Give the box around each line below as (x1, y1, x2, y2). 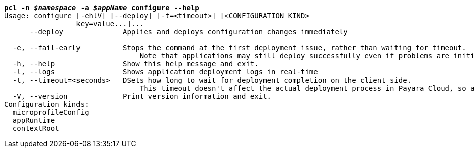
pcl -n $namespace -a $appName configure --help (4, 4, 199, 12)
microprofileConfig (12, 108, 89, 116)
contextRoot (12, 124, 59, 132)
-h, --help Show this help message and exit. (12, 60, 259, 68)
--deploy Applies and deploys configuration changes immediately (29, 28, 348, 36)
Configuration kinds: (4, 100, 89, 108)
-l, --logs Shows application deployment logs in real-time (12, 68, 318, 76)
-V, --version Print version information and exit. (12, 92, 272, 100)
